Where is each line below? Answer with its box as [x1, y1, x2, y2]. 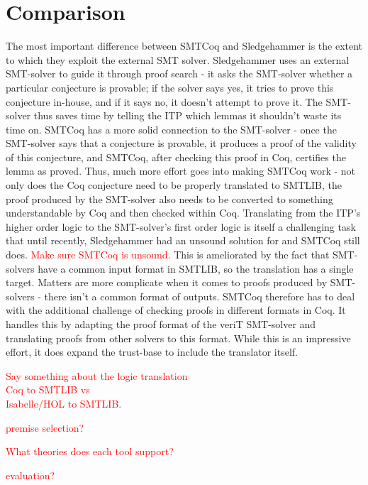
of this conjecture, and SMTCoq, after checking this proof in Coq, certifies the [6, 149, 346, 164]
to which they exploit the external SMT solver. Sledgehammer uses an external [6, 52, 350, 67]
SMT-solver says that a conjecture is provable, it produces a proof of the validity [6, 136, 357, 151]
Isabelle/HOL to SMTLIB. [6, 396, 122, 410]
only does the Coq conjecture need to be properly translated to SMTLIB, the [6, 178, 342, 192]
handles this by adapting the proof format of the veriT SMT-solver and [6, 317, 316, 331]
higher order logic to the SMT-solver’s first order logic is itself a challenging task [6, 219, 356, 234]
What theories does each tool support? [6, 444, 174, 459]
